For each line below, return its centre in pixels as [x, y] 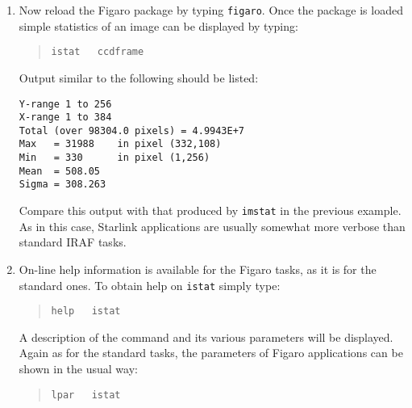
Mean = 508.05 [60, 171]
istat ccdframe [98, 52]
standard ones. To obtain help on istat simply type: [150, 285]
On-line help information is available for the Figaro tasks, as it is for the [198, 269]
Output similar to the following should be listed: [139, 77]
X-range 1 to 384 [65, 118]
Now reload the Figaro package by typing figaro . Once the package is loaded [211, 10]
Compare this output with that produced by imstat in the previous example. [210, 210]
